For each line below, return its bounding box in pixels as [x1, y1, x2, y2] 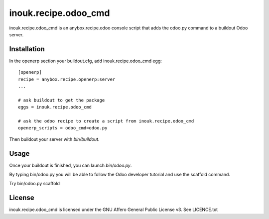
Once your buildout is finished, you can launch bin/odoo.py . [9, 162, 132, 168]
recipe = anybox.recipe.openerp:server [18, 76, 116, 82]
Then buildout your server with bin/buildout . [9, 136, 100, 142]
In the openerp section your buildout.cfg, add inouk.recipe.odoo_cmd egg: [9, 58, 162, 64]
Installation [9, 45, 45, 53]
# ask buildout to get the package [18, 97, 105, 103]
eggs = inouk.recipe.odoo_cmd [18, 105, 92, 110]
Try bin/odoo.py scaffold [9, 181, 60, 187]
